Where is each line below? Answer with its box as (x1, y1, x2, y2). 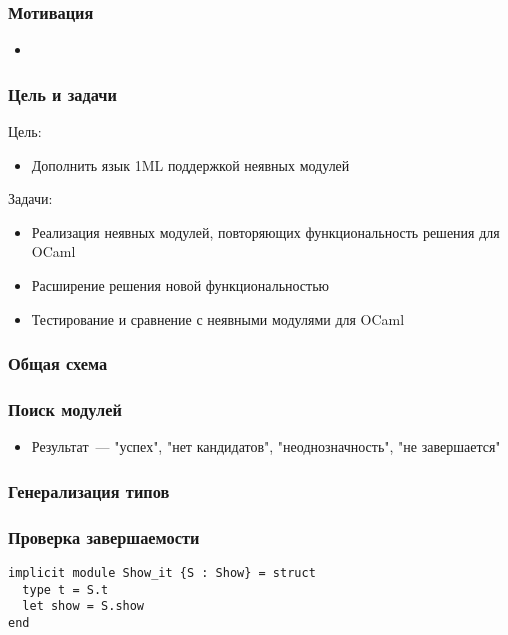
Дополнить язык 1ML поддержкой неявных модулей (31, 154, 350, 175)
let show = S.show (22, 599, 145, 614)
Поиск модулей (8, 396, 122, 421)
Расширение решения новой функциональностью (31, 275, 330, 295)
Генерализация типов (8, 478, 170, 503)
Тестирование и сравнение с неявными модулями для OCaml (31, 308, 405, 329)
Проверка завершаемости (8, 524, 200, 549)
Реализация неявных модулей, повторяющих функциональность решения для (31, 221, 500, 242)
